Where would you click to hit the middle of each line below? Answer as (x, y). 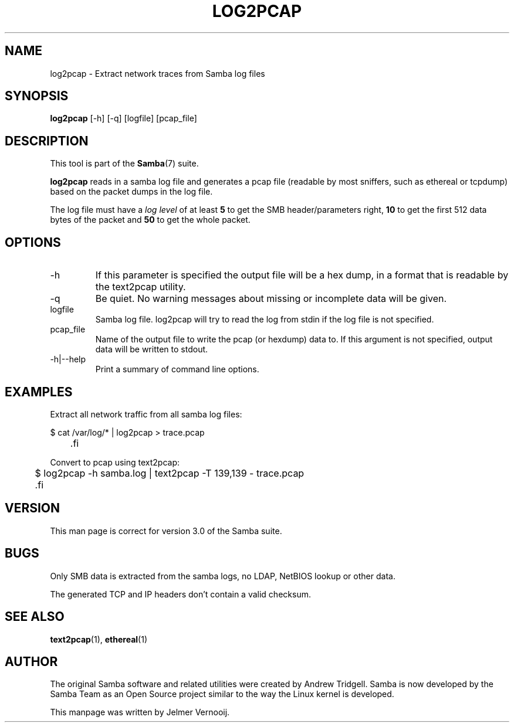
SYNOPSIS (37, 96)
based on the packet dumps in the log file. (131, 192)
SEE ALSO (35, 617)
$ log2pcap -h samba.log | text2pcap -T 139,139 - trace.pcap (170, 473)
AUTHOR (31, 661)
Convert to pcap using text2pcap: (115, 462)
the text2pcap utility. (141, 287)
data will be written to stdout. (152, 349)
